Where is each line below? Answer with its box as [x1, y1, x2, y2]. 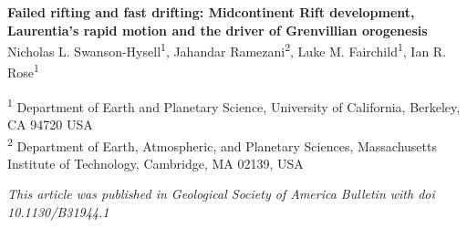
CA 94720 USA [7, 114, 93, 133]
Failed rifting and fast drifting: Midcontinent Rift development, [7, 3, 415, 21]
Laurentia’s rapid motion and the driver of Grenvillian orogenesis [7, 20, 428, 39]
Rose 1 [7, 60, 39, 82]
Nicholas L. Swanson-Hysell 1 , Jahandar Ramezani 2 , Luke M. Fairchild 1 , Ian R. [7, 39, 447, 60]
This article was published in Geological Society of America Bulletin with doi [7, 184, 435, 203]
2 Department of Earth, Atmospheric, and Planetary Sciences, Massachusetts [7, 133, 437, 155]
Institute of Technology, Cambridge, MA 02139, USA [7, 153, 304, 172]
